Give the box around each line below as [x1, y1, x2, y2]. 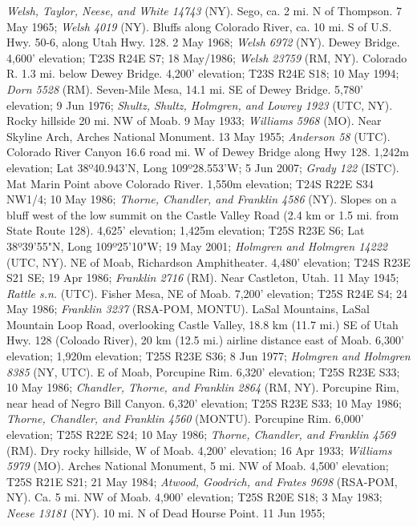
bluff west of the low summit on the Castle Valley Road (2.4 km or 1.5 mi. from [6, 206, 399, 223]
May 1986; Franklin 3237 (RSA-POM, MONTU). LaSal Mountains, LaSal [6, 300, 370, 317]
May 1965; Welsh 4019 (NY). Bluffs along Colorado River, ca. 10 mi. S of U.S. [6, 18, 392, 34]
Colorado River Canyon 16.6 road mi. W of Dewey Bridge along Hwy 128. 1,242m [6, 143, 409, 160]
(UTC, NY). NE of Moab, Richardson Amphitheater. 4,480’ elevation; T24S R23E [6, 253, 411, 270]
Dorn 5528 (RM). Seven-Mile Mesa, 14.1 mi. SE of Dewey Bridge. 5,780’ [6, 80, 363, 97]
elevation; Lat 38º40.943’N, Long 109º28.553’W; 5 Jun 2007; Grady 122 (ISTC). [6, 159, 399, 175]
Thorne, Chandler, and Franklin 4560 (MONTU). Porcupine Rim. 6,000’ [6, 410, 364, 427]
